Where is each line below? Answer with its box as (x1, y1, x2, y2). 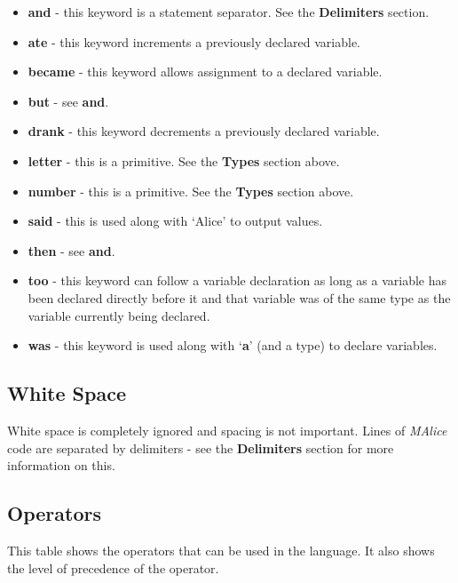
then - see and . (28, 241, 115, 260)
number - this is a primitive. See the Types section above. (28, 181, 354, 200)
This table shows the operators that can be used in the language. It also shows (7, 540, 435, 559)
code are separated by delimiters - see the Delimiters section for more (7, 438, 394, 457)
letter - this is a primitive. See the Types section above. (28, 151, 340, 170)
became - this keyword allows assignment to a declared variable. (28, 62, 383, 81)
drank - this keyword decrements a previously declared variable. (28, 122, 380, 140)
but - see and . (28, 92, 109, 110)
